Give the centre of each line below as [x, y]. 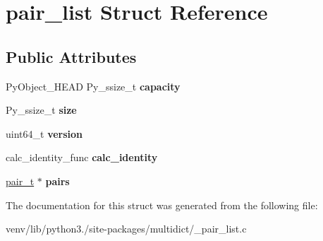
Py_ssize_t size [41, 110]
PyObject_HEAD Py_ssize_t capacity [93, 86]
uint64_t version [44, 133]
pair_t [20, 181]
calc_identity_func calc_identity [82, 157]
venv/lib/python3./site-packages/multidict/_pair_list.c [126, 229]
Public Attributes [71, 56]
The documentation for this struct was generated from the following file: [162, 205]
